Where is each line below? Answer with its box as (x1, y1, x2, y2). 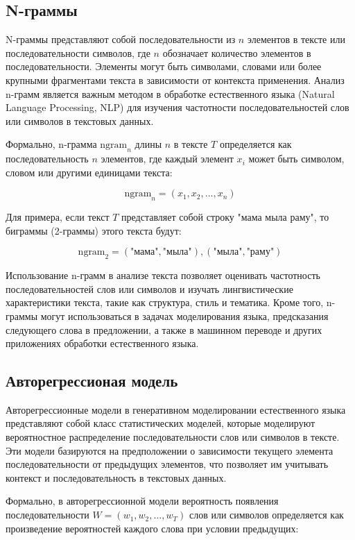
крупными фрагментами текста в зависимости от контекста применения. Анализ (6, 72, 345, 87)
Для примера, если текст (6, 210, 110, 224)
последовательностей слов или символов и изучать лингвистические (6, 281, 293, 296)
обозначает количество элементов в (162, 45, 311, 60)
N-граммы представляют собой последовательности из (6, 32, 236, 47)
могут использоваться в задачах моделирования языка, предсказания (40, 308, 329, 323)
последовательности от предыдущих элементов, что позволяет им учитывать (6, 457, 329, 471)
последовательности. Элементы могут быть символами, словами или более (6, 59, 322, 74)
